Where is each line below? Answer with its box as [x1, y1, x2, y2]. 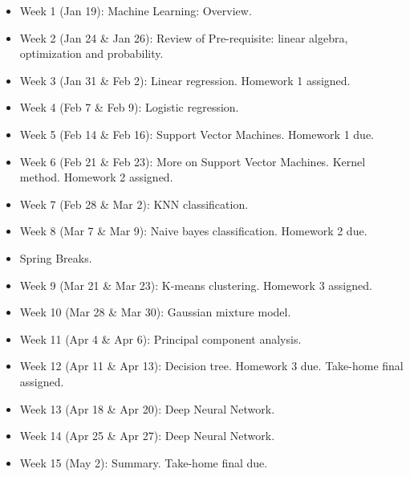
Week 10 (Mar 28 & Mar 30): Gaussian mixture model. [19, 304, 291, 320]
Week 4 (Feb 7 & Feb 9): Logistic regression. [19, 99, 239, 116]
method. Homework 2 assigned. [19, 169, 173, 185]
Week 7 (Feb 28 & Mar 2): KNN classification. [19, 195, 249, 212]
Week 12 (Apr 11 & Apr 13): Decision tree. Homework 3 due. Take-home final [19, 357, 404, 374]
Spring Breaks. [19, 249, 92, 266]
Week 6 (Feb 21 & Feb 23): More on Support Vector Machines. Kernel [19, 153, 366, 169]
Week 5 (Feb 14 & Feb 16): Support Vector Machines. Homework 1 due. [19, 125, 374, 142]
